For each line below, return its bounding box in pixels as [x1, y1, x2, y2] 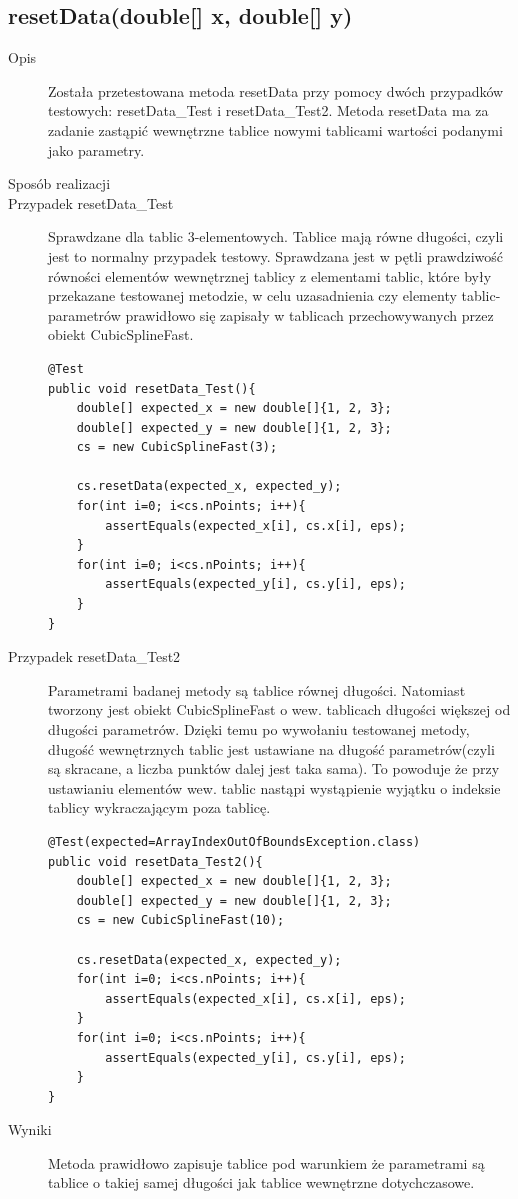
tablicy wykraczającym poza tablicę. [48, 797, 271, 818]
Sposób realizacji [8, 173, 111, 194]
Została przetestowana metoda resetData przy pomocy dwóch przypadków [48, 80, 504, 101]
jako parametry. [48, 139, 145, 160]
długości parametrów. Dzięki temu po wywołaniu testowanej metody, [48, 719, 470, 740]
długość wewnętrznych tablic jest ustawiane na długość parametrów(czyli [48, 738, 495, 759]
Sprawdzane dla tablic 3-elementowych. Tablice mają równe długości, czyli [48, 226, 504, 247]
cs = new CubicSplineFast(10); [76, 913, 285, 928]
